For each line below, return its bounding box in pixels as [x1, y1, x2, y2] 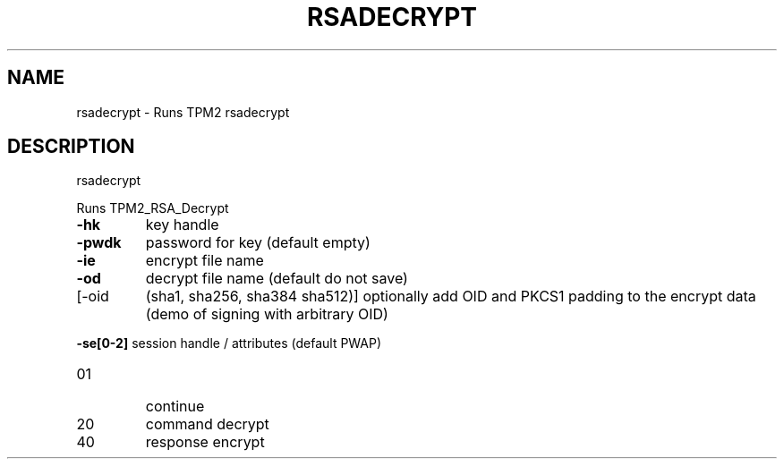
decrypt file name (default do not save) [145, 269, 408, 288]
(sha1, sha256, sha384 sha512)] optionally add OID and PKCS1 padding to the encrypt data [145, 287, 756, 306]
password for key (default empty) [145, 233, 371, 252]
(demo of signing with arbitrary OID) [145, 305, 388, 324]
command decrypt [145, 415, 269, 434]
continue [145, 397, 205, 416]
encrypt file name [145, 251, 264, 270]
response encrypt [145, 433, 265, 452]
